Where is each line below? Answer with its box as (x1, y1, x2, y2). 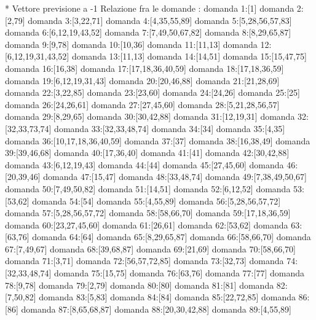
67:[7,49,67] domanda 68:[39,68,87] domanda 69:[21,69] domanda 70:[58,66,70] (5, 242, 296, 255)
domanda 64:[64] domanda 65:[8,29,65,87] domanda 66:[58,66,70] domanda (32, 230, 311, 243)
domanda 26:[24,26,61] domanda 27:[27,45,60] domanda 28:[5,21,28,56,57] (5, 98, 280, 111)
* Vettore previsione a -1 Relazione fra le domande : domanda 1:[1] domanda (5, 2, 294, 14)
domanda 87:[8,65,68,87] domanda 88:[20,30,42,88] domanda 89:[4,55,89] (21, 302, 291, 315)
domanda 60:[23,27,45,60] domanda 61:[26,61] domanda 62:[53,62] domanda (5, 218, 288, 231)
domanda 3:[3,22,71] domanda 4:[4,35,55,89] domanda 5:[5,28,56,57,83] (28, 14, 292, 26)
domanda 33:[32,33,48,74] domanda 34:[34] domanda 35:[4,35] (54, 122, 285, 135)
